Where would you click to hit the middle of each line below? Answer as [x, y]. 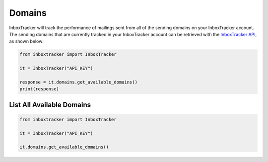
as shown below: [27, 41]
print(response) [39, 89]
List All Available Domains [50, 104]
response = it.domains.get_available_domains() [78, 82]
